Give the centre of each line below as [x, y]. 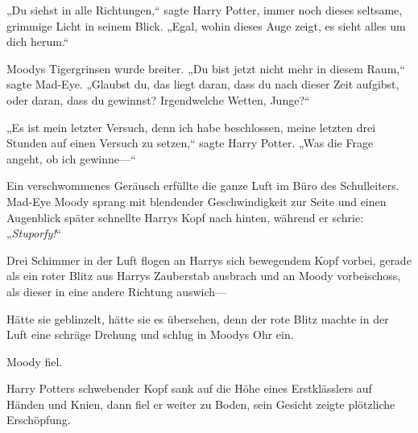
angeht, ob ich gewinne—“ [71, 158]
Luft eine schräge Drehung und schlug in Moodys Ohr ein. [150, 334]
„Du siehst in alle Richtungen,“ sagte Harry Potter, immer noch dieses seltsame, [205, 10]
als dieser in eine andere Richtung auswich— [117, 291]
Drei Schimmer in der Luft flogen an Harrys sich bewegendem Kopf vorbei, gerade [209, 260]
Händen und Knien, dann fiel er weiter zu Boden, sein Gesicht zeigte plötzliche [201, 404]
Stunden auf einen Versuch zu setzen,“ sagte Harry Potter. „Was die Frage [190, 143]
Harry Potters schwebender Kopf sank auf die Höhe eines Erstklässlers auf [189, 388]
